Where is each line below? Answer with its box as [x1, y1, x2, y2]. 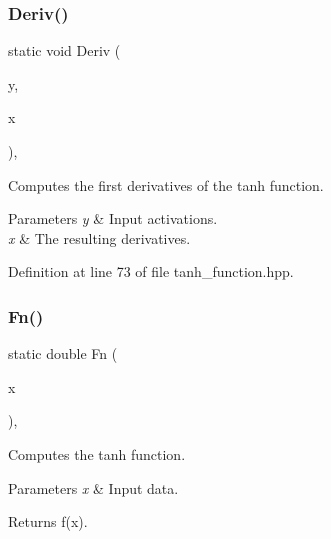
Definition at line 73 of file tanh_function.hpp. [8, 261, 294, 282]
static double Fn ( [8, 343, 118, 364]
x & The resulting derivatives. [8, 227, 191, 248]
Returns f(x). [8, 511, 88, 532]
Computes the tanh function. [8, 443, 186, 464]
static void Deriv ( [8, 40, 121, 61]
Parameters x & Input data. [8, 477, 179, 498]
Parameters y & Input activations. [8, 208, 218, 229]
